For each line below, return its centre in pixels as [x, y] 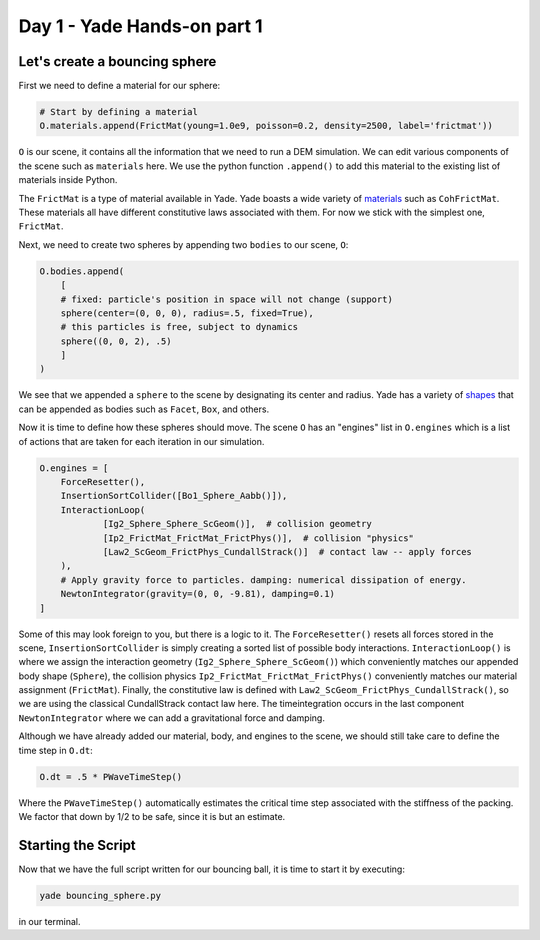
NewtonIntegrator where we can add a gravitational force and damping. [171, 717]
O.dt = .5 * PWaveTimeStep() [111, 776]
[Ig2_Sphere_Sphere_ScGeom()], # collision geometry [237, 524]
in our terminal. [49, 921]
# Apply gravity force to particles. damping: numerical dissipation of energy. [263, 579]
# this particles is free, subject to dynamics [179, 327]
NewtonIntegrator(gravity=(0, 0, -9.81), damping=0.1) [197, 594]
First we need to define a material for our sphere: [119, 86]
